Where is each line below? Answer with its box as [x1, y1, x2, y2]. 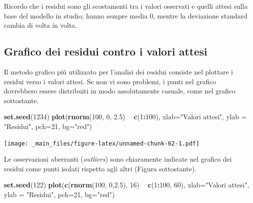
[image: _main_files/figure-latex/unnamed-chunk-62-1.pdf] [4, 140, 199, 147]
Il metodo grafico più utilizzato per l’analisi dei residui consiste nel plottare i [4, 66, 233, 76]
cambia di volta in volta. [4, 20, 77, 30]
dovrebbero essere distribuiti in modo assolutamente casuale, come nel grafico [4, 86, 235, 96]
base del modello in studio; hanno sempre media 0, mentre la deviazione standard [4, 10, 248, 20]
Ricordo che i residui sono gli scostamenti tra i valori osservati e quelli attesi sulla [4, 1, 248, 11]
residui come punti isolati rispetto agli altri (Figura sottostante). [4, 163, 197, 173]
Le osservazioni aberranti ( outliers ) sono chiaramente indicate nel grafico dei [4, 154, 232, 164]
